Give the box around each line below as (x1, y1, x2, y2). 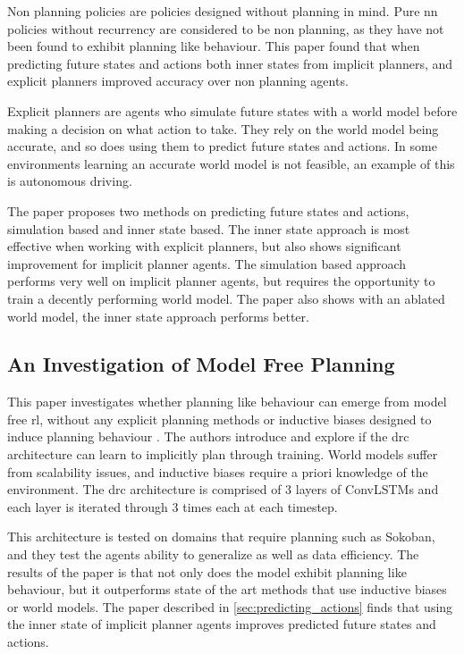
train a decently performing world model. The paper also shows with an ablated (7, 289, 445, 307)
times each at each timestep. (182, 497, 338, 516)
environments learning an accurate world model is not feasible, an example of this (7, 154, 455, 172)
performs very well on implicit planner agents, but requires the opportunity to (7, 272, 435, 290)
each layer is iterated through (7, 497, 168, 516)
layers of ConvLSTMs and (295, 480, 439, 499)
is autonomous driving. (7, 172, 132, 190)
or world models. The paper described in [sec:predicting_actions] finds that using (7, 597, 453, 616)
